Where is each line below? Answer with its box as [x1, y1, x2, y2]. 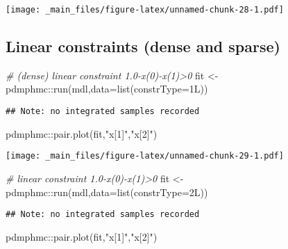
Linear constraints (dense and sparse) [6, 35, 280, 57]
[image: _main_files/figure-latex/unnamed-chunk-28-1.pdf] [6, 5, 284, 15]
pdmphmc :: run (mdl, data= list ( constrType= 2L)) [6, 184, 208, 199]
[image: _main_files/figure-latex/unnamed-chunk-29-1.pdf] [6, 151, 284, 161]
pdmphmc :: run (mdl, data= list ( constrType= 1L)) [6, 81, 208, 96]
